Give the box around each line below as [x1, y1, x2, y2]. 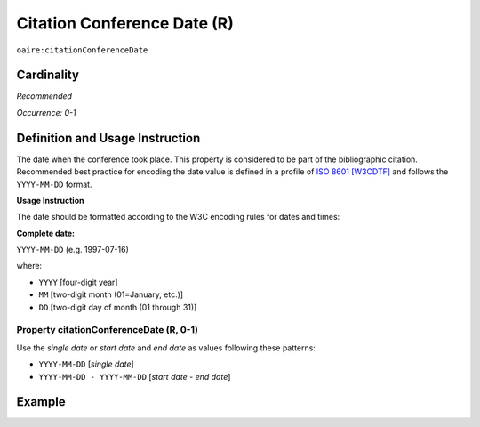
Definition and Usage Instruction [16, 130, 201, 146]
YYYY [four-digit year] [38, 277, 118, 287]
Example [16, 394, 66, 409]
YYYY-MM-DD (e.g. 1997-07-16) [16, 245, 129, 255]
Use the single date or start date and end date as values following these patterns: [16, 342, 316, 353]
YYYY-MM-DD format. [16, 179, 92, 189]
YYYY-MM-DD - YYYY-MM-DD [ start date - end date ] [38, 371, 231, 382]
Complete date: [16, 228, 76, 238]
